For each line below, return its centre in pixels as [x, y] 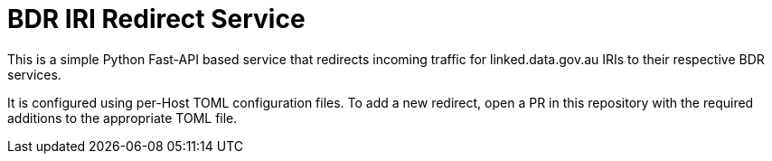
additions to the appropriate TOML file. [122, 118]
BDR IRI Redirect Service [156, 19]
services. [34, 74]
